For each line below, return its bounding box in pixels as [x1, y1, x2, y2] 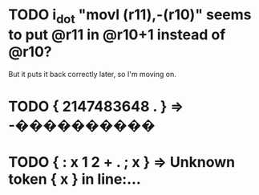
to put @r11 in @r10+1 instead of [8, 26, 226, 43]
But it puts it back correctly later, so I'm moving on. [8, 69, 176, 79]
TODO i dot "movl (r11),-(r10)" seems [8, 6, 252, 26]
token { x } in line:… [8, 170, 142, 188]
